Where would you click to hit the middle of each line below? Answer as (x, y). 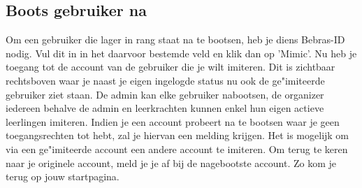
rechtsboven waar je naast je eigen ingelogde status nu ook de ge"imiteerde (165, 80)
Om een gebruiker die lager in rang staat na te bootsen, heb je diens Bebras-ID (175, 39)
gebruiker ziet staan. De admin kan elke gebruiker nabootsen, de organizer (165, 94)
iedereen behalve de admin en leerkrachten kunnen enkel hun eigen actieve (165, 108)
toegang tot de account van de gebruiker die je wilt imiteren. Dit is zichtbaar (171, 67)
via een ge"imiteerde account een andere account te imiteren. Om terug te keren (177, 149)
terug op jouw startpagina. (63, 176)
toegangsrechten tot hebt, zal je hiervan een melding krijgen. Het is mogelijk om (178, 135)
